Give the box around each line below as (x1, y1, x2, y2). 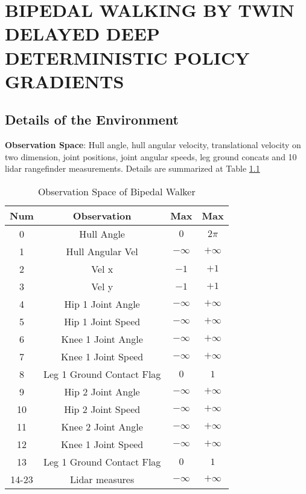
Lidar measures (70, 472, 135, 486)
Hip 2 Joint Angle (64, 384, 140, 398)
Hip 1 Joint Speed (64, 314, 141, 328)
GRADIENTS (5, 68, 124, 93)
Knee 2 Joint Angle (61, 419, 143, 434)
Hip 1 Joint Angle (64, 296, 140, 311)
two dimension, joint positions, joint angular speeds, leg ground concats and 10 (5, 150, 297, 163)
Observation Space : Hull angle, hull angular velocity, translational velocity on (5, 138, 301, 151)
